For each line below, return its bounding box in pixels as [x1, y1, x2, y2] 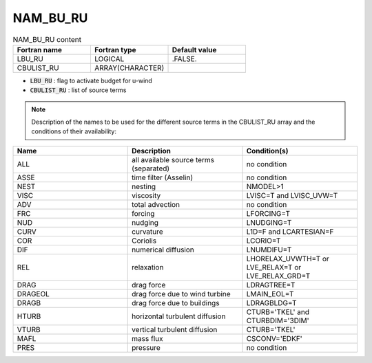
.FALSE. [172, 54, 197, 63]
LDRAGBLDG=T [246, 298, 297, 307]
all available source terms [132, 155, 215, 164]
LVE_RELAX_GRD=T [246, 271, 311, 280]
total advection [132, 199, 180, 209]
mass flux [132, 333, 163, 343]
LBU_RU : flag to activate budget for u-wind [30, 76, 153, 85]
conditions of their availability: [31, 127, 117, 135]
